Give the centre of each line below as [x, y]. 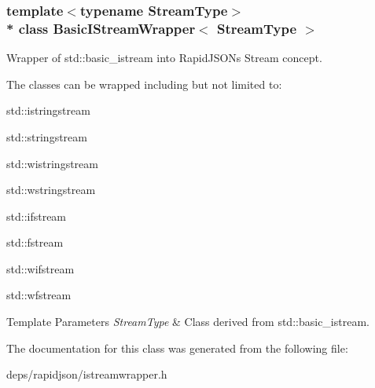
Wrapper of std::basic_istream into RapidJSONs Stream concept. [164, 58]
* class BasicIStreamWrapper [101, 28]
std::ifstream [37, 216]
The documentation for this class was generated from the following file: [177, 348]
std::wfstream [39, 295]
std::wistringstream [52, 163]
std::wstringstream [51, 190]
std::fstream [35, 242]
